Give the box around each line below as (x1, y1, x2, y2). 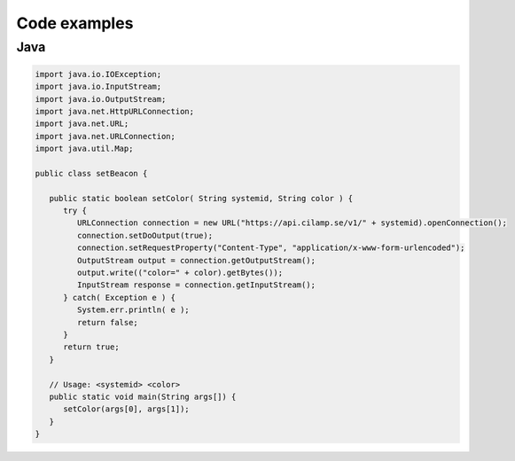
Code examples (16, 13, 134, 33)
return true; (63, 342, 120, 352)
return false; (76, 317, 139, 327)
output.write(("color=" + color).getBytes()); (76, 268, 284, 278)
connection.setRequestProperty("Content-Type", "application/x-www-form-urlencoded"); (76, 243, 465, 253)
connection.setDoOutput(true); (76, 230, 213, 240)
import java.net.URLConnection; (35, 131, 176, 141)
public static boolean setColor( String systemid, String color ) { (49, 193, 354, 203)
